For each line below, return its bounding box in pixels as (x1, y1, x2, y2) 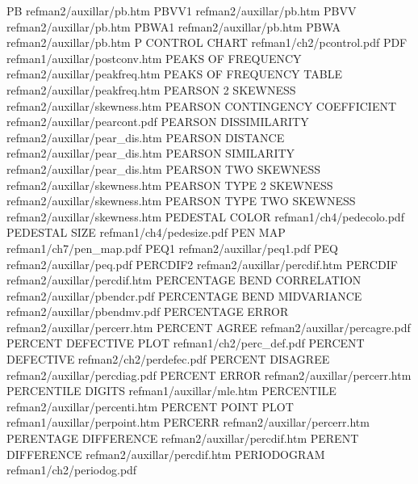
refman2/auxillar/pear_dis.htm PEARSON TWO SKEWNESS (6, 160, 320, 177)
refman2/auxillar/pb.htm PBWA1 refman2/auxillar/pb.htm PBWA (6, 18, 341, 35)
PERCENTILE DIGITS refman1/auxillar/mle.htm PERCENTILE (6, 382, 336, 399)
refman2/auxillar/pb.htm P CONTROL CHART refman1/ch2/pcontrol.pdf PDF (6, 34, 408, 51)
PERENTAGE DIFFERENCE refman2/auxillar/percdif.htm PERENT (6, 430, 359, 447)
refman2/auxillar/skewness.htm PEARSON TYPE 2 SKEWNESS (6, 176, 333, 193)
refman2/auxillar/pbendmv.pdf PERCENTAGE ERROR (6, 303, 289, 320)
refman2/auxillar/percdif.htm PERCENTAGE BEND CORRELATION (6, 271, 362, 288)
